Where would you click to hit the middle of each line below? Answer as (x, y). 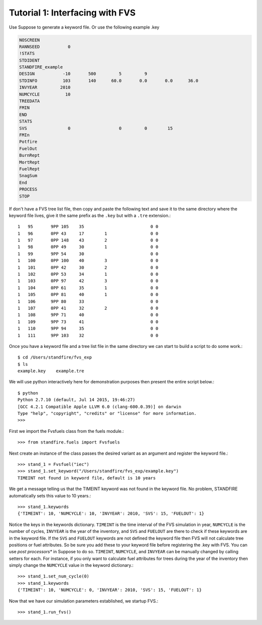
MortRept (30, 162)
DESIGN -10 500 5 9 (83, 74)
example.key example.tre (51, 371)
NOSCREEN (30, 40)
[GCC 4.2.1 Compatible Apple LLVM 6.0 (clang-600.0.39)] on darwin (99, 407)
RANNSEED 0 (45, 47)
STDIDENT (30, 60)
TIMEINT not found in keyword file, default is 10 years (87, 478)
